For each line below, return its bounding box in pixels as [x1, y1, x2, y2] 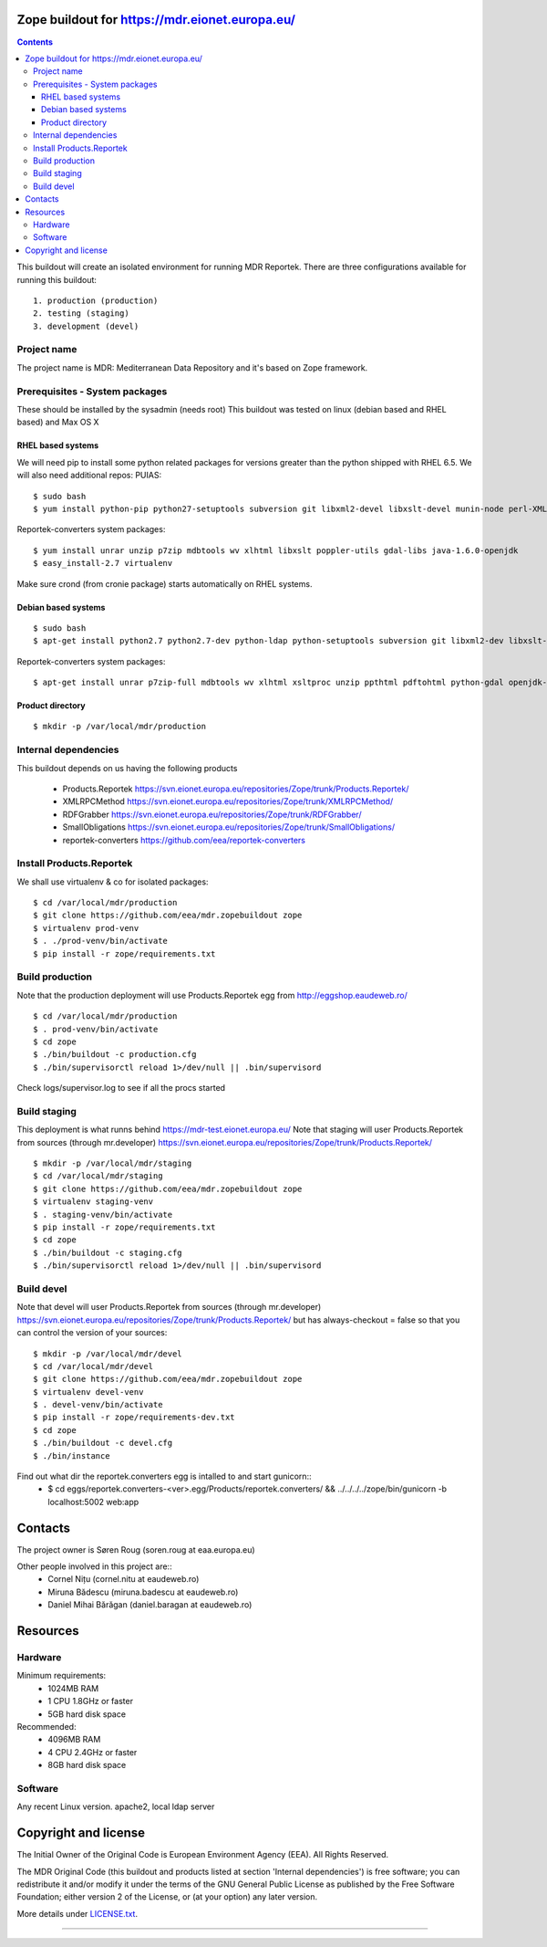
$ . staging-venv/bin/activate [33, 1209, 173, 1219]
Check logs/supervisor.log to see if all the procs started [16, 1083, 226, 1094]
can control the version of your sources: [16, 1327, 168, 1338]
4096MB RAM [47, 1734, 101, 1745]
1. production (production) [33, 295, 159, 306]
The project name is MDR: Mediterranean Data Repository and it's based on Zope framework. [16, 361, 368, 373]
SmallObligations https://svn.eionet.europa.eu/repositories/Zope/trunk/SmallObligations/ [62, 822, 396, 832]
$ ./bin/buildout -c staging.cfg [33, 1247, 182, 1258]
